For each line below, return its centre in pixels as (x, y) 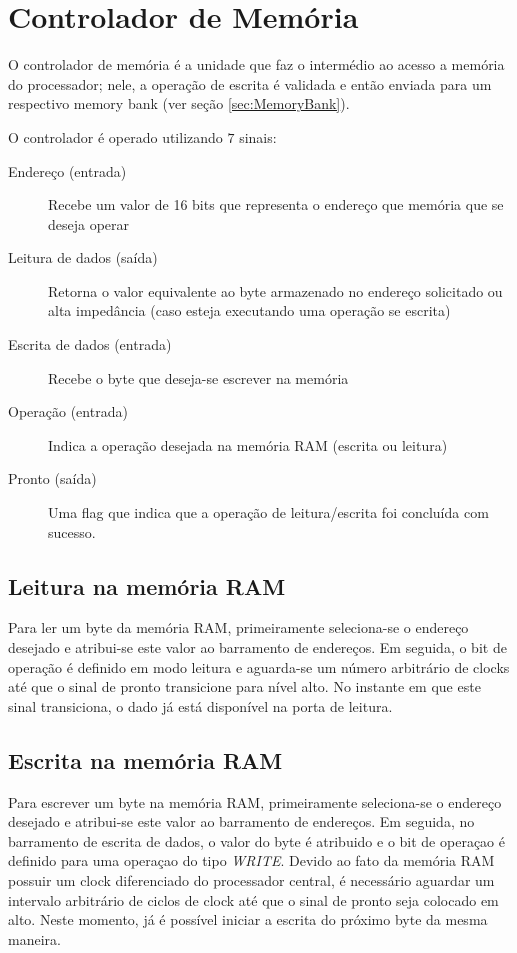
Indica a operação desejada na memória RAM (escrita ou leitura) (248, 444)
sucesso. (72, 531)
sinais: (258, 136)
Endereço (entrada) (67, 170)
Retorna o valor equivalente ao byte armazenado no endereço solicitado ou (275, 290)
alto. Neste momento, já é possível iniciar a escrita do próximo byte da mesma (248, 919)
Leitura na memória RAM (147, 585)
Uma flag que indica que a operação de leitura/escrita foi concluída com (268, 512)
